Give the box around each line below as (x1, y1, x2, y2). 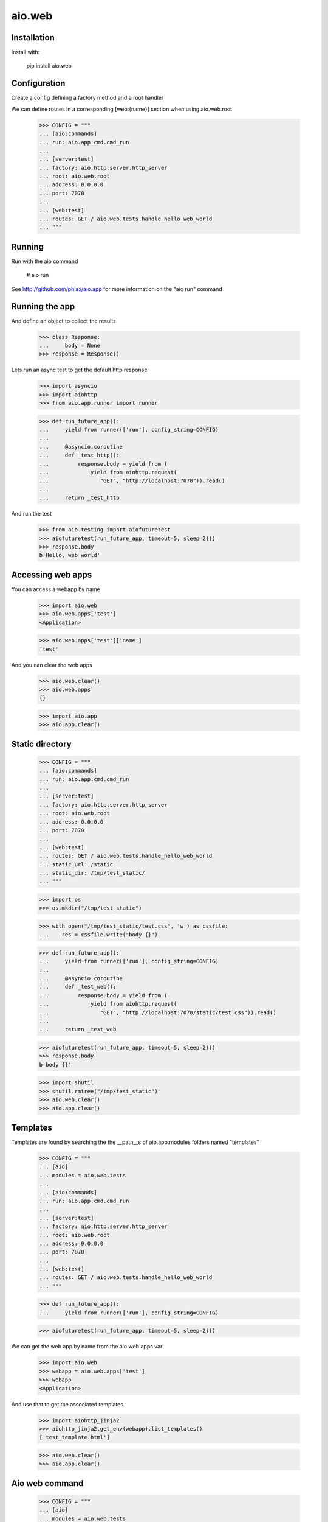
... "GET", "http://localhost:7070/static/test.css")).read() (39, 1009, 276, 1016)
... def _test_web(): (39, 983, 117, 991)
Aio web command (11, 1478, 84, 1489)
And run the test (11, 510, 52, 517)
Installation (11, 32, 55, 43)
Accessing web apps (11, 569, 92, 580)
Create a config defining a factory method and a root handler (11, 94, 164, 102)
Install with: (11, 49, 40, 56)
